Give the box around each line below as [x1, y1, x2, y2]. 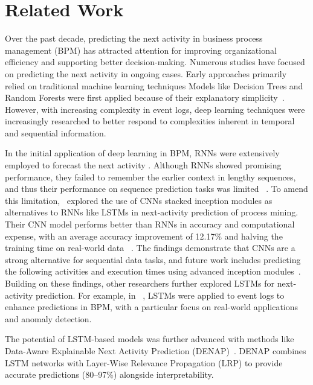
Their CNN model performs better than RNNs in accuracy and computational [5, 218, 295, 231]
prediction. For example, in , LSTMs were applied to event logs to [35, 288, 285, 301]
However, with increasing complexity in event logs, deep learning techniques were [5, 103, 305, 115]
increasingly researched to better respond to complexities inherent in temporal [5, 115, 295, 127]
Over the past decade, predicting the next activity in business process [5, 32, 263, 45]
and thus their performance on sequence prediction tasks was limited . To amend [5, 182, 308, 195]
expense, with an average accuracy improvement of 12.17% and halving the [5, 229, 283, 242]
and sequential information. [5, 126, 106, 139]
